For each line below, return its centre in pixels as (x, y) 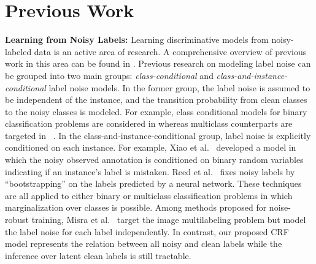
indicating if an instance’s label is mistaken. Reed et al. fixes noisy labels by (150, 171)
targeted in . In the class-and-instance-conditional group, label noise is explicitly (158, 135)
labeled (18, 51)
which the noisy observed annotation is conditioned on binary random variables (154, 160)
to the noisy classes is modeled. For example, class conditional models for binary (156, 111)
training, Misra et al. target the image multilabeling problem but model (169, 220)
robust (17, 220)
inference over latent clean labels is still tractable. (98, 255)
